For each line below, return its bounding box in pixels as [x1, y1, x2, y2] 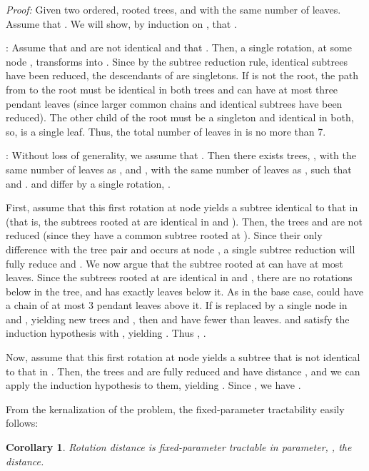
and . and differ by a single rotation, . [6, 176, 171, 191]
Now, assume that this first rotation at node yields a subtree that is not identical [6, 350, 360, 365]
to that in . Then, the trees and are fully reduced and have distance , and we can [6, 363, 360, 378]
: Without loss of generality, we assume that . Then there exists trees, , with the [6, 148, 356, 163]
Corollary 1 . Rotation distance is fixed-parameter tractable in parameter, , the [6, 440, 352, 455]
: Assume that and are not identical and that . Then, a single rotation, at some [6, 40, 352, 55]
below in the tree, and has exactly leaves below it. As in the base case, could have [6, 283, 363, 298]
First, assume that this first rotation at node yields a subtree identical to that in [6, 200, 358, 215]
